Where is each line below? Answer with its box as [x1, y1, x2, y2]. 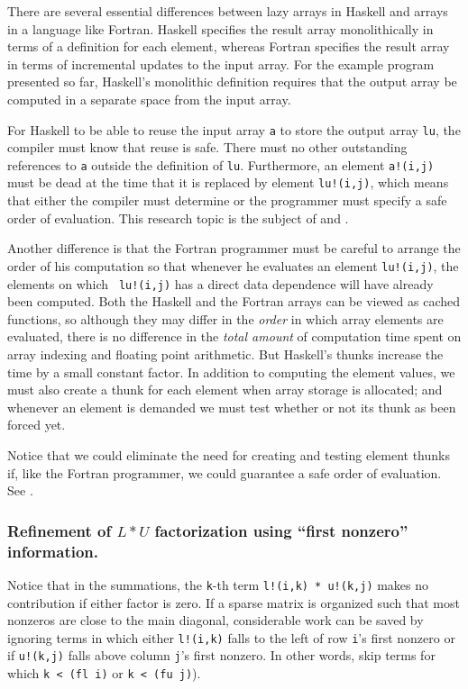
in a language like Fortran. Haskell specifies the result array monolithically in [7, 19, 434, 38]
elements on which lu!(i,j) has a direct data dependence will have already [7, 274, 434, 293]
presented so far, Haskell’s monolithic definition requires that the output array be [7, 72, 457, 91]
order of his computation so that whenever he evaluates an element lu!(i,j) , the [7, 256, 459, 275]
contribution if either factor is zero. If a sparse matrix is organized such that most [7, 593, 460, 612]
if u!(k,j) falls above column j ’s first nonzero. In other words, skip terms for [7, 646, 436, 665]
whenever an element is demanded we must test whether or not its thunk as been [7, 397, 456, 416]
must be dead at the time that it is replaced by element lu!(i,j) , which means [7, 173, 449, 192]
